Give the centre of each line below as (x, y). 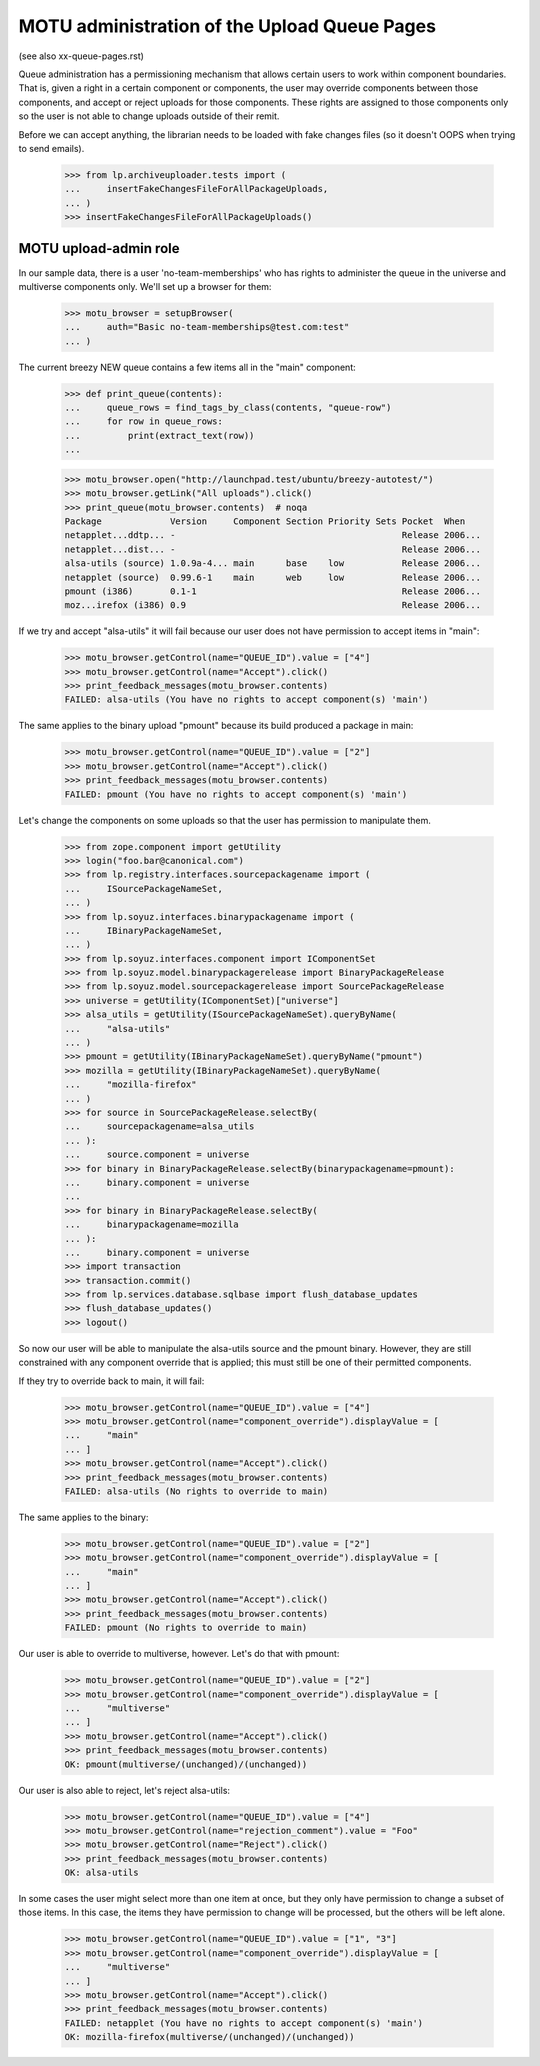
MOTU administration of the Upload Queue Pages (227, 26)
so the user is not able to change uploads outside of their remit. (149, 116)
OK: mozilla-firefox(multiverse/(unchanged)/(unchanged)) (209, 2037)
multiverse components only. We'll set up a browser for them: (145, 286)
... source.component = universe (157, 1154)
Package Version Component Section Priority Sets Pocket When (265, 521)
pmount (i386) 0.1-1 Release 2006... (273, 591)
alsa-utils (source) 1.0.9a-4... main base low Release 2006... (273, 563)
